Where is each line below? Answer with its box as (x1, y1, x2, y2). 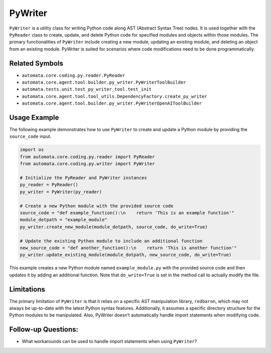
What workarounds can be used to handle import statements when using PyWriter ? (22, 338, 197, 344)
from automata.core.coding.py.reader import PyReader (20, 154, 155, 160)
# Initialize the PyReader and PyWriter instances (20, 175, 148, 181)
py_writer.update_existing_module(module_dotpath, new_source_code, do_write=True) (20, 252, 232, 258)
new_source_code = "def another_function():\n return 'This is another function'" (20, 245, 237, 250)
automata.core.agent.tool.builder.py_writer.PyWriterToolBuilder (22, 80, 186, 85)
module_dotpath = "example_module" (20, 217, 107, 223)
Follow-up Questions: (9, 325, 79, 334)
